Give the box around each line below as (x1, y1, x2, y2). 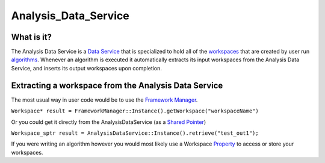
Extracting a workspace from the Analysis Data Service (11, 80, 223, 90)
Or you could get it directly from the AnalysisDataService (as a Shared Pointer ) (11, 118, 206, 126)
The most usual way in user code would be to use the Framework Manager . (11, 96, 198, 103)
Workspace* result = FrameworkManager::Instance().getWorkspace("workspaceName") (11, 108, 259, 114)
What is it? (11, 32, 52, 42)
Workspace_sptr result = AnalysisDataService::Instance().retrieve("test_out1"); (11, 129, 259, 137)
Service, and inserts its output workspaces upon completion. (11, 64, 162, 72)
